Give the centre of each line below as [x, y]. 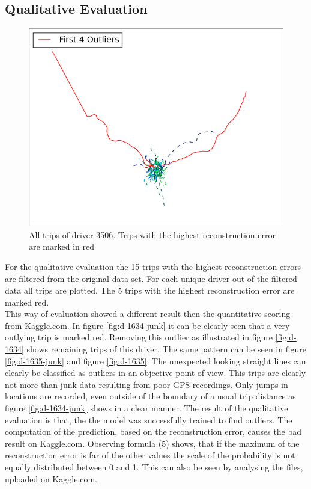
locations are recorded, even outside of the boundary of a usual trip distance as [150, 396]
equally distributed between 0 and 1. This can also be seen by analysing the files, [154, 467]
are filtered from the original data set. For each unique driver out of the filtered [151, 278]
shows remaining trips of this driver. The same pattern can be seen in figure [166, 349]
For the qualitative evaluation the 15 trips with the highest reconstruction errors [153, 266]
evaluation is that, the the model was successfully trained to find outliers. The [149, 420]
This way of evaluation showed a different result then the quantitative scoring [148, 314]
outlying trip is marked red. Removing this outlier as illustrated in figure [139, 337]
